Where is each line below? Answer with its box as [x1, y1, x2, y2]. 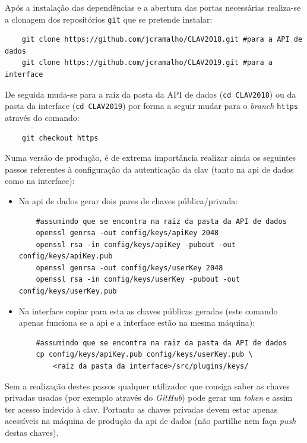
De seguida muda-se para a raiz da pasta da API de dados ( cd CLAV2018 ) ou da [5, 88, 296, 100]
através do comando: [5, 111, 80, 123]
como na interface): [5, 174, 75, 187]
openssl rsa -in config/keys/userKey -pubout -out [36, 275, 240, 284]
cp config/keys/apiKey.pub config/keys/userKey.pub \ [36, 350, 253, 359]
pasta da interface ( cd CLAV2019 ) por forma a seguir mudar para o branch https [5, 99, 298, 112]
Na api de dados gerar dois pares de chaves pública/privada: [18, 194, 238, 207]
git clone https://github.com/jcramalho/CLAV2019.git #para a [21, 58, 273, 67]
